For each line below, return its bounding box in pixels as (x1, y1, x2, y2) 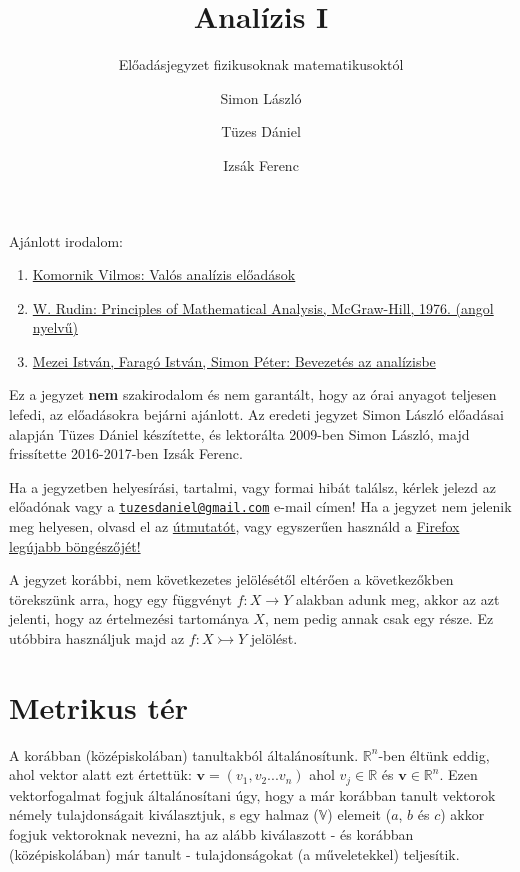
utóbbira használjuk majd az (9, 628, 185, 649)
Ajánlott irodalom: (9, 230, 124, 251)
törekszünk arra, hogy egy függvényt (9, 588, 233, 609)
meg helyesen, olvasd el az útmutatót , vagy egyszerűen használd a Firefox (9, 516, 460, 537)
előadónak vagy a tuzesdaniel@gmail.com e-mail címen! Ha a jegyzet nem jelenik (9, 496, 512, 517)
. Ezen (439, 764, 478, 785)
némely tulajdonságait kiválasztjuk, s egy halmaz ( (9, 804, 319, 825)
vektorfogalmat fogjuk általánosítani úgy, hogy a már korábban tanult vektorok (9, 784, 496, 805)
